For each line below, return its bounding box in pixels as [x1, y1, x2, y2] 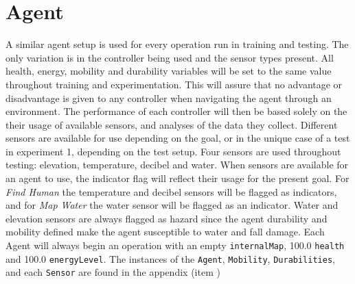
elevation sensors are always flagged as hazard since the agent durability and [5, 211, 328, 225]
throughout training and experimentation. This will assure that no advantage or [5, 77, 343, 91]
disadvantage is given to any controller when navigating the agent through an [5, 90, 332, 105]
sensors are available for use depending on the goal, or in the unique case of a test [5, 131, 350, 145]
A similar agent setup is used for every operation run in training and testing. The [5, 37, 349, 51]
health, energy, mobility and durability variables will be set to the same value [5, 64, 332, 78]
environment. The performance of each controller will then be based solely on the [5, 104, 347, 118]
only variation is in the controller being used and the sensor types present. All [5, 50, 334, 64]
